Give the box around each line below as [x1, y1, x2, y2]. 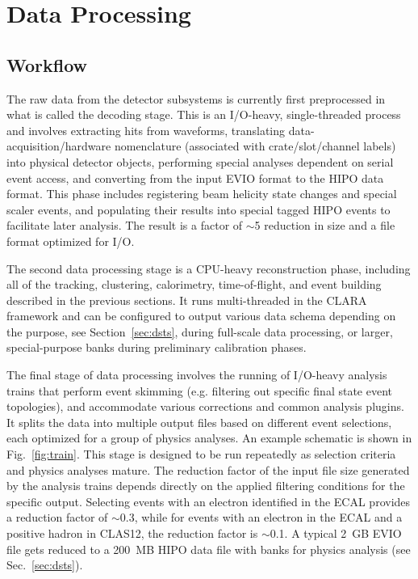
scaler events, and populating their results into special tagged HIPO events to [6, 201, 391, 218]
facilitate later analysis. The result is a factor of [6, 217, 243, 234]
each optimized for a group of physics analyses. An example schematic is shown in [6, 429, 412, 446]
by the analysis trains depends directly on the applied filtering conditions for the [6, 477, 405, 494]
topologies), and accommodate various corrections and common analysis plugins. [6, 398, 404, 415]
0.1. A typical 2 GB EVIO [270, 525, 402, 542]
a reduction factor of [6, 509, 108, 526]
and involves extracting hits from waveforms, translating [6, 121, 286, 138]
